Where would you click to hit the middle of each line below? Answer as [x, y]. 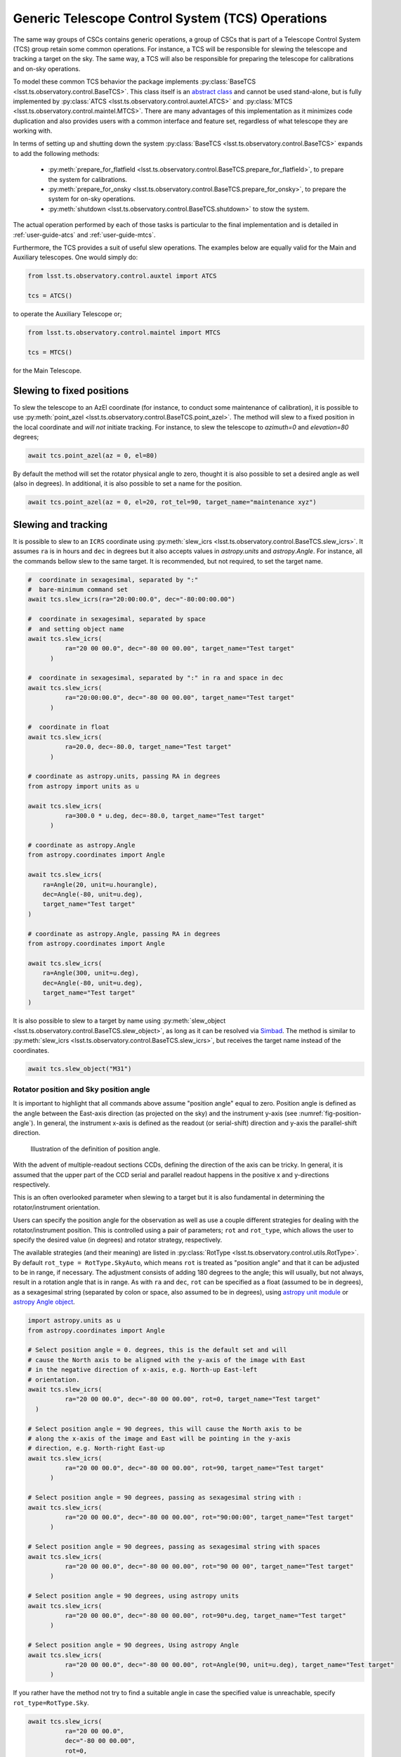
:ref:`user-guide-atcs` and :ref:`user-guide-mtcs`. [84, 235]
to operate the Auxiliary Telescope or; [67, 314]
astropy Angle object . [44, 1302]
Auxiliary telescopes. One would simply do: [75, 257]
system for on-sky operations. [92, 199]
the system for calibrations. [88, 179]
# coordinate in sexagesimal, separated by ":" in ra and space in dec [156, 678]
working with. [33, 131]
